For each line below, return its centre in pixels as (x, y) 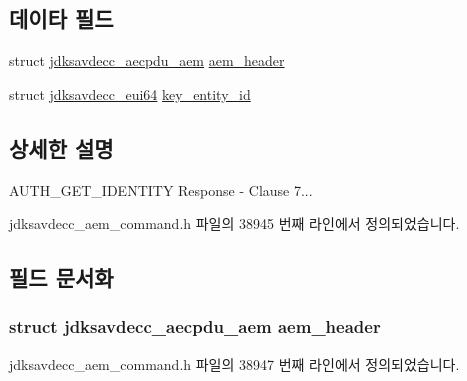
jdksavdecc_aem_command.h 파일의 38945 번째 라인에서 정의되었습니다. (234, 223)
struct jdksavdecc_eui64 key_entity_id (130, 93)
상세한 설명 (61, 147)
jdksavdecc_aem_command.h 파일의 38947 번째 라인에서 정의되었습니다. (234, 363)
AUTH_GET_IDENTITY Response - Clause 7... (161, 189)
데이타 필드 (61, 18)
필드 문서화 (61, 277)
